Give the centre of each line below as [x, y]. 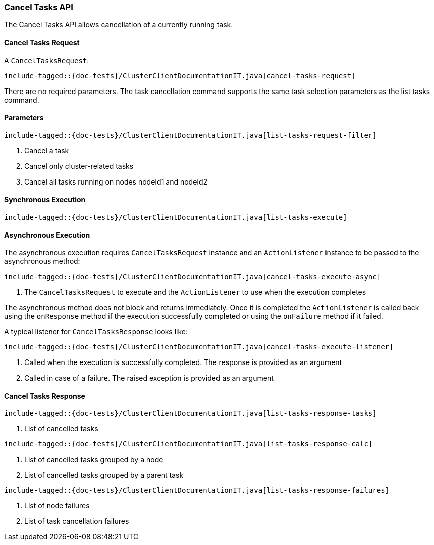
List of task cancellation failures [77, 521]
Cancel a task [47, 150]
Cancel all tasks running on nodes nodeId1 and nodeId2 [116, 181]
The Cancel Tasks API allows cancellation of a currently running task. [119, 25]
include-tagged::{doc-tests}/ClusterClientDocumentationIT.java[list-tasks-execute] [176, 217]
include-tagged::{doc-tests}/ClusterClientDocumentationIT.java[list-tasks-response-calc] [188, 444]
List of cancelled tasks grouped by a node [94, 460]
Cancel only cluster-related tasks [79, 166]
